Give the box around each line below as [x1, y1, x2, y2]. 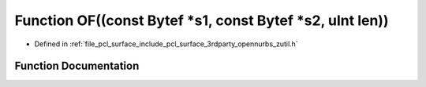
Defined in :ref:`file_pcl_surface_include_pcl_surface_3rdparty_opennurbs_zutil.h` [34, 39, 299, 49]
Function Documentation [14, 60, 140, 73]
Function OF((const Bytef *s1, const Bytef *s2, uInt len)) [14, 12, 389, 29]
